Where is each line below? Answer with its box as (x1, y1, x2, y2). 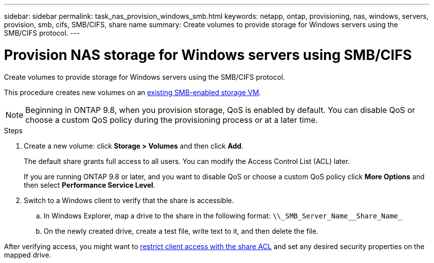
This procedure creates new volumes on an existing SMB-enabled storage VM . (4, 88, 261, 97)
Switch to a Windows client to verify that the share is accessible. (24, 196, 234, 205)
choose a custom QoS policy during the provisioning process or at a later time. (25, 114, 318, 125)
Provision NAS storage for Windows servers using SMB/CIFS (4, 46, 412, 63)
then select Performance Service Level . (24, 180, 156, 189)
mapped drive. (4, 250, 52, 259)
